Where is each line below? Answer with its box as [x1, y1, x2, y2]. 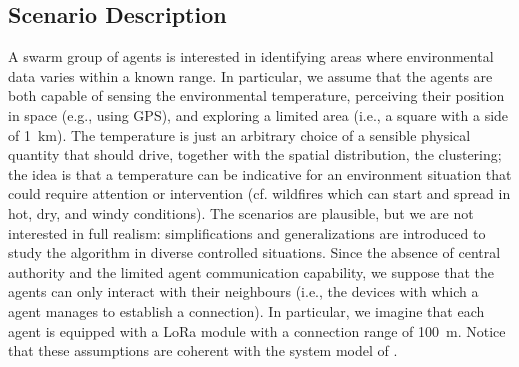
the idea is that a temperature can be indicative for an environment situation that [8, 163, 512, 184]
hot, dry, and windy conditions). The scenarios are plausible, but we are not [8, 202, 474, 223]
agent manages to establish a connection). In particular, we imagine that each [8, 300, 485, 321]
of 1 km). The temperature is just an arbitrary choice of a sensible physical [8, 124, 471, 145]
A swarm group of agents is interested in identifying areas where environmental [8, 46, 494, 67]
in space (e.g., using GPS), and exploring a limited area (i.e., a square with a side [8, 104, 509, 125]
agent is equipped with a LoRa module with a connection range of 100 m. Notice [8, 320, 506, 341]
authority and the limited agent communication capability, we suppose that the [8, 261, 494, 282]
